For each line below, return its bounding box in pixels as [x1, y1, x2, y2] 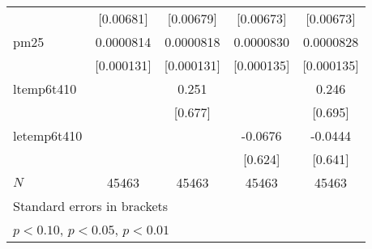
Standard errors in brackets [13, 196, 169, 215]
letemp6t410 [13, 126, 83, 145]
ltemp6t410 [13, 79, 77, 98]
